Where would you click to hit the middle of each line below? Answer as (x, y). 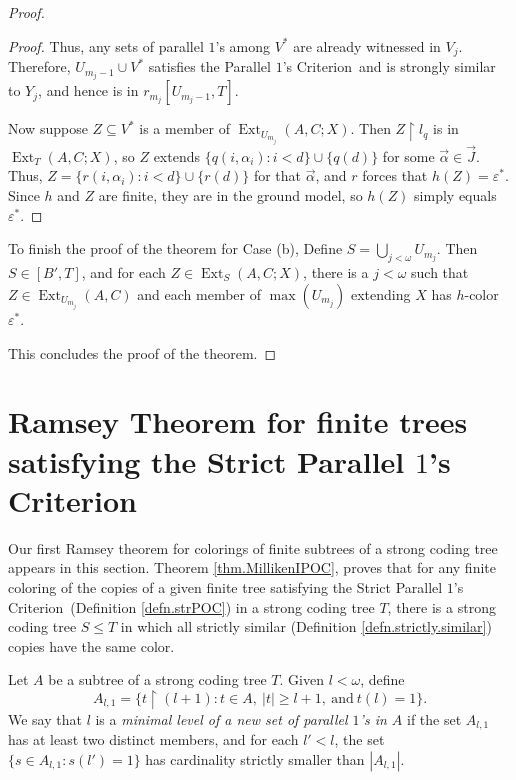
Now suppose (48, 128)
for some (408, 155)
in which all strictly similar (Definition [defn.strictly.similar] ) (306, 626)
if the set (434, 718)
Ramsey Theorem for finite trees (238, 421)
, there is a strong (441, 606)
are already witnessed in (367, 45)
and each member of (199, 293)
